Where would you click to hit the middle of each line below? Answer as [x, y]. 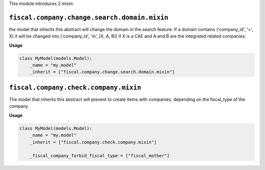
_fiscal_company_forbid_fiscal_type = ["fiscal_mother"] [100, 156]
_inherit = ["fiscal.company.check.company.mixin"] [93, 142]
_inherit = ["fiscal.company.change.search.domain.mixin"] [102, 72]
